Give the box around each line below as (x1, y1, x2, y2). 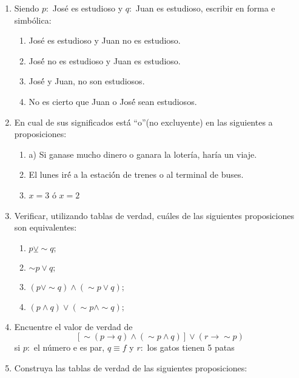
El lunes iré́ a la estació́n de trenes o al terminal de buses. (29, 168, 244, 181)
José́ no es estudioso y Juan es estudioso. (29, 54, 181, 67)
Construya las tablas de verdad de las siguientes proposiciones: (14, 361, 247, 374)
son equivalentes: (14, 221, 77, 234)
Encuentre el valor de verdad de (14, 320, 133, 332)
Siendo (14, 2, 39, 14)
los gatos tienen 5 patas (147, 341, 235, 354)
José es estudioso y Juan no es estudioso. (29, 34, 181, 47)
